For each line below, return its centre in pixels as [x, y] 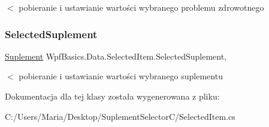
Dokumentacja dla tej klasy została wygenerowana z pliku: [112, 96]
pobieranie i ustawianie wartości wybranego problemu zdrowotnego [141, 7]
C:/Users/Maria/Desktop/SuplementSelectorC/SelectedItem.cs [120, 116]
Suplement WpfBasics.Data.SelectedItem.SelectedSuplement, [116, 56]
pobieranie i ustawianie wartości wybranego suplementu [121, 76]
